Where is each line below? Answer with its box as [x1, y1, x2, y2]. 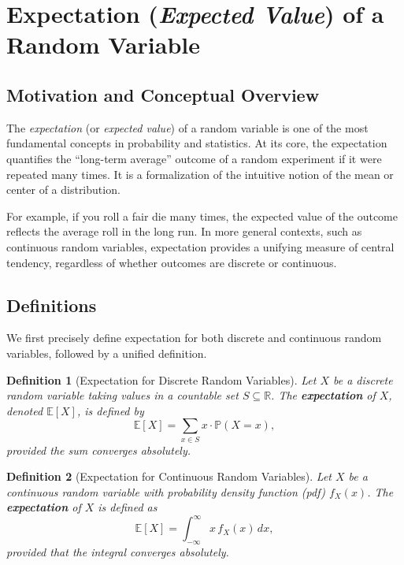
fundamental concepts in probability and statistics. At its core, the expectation [6, 135, 387, 151]
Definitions [6, 292, 97, 317]
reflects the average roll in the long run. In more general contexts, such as [6, 223, 362, 240]
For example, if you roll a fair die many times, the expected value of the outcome [6, 207, 398, 224]
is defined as [98, 499, 158, 515]
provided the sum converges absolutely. [6, 441, 191, 458]
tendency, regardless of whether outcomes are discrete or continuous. [6, 254, 337, 270]
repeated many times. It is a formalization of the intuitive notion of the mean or [6, 165, 394, 182]
